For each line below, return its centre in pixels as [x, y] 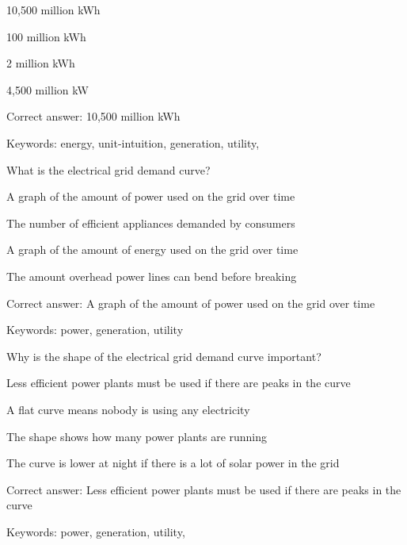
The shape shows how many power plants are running [137, 436]
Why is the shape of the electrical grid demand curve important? [164, 356]
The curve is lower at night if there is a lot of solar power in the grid [173, 463]
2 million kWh [41, 63]
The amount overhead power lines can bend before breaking [152, 276]
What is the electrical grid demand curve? [108, 169]
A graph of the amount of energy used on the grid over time [152, 249]
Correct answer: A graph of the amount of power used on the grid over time [191, 303]
